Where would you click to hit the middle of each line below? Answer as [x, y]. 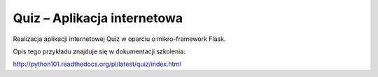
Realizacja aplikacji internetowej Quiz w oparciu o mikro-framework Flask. [119, 39]
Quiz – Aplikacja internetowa [98, 18]
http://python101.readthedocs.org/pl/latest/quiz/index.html [97, 64]
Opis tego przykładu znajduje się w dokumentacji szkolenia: [99, 51]
